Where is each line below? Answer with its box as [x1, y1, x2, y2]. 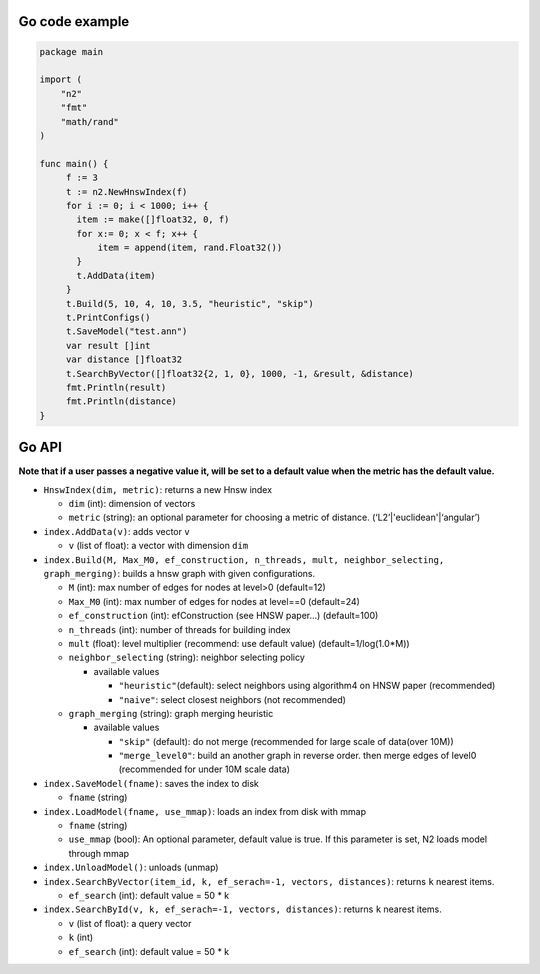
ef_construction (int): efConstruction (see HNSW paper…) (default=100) [68, 610, 379, 622]
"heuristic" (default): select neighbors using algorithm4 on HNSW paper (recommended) [118, 680, 496, 692]
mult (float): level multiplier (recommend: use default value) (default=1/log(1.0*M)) [68, 637, 410, 649]
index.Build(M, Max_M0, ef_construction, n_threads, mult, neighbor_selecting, [43, 554, 445, 565]
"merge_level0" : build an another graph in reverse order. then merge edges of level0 [118, 750, 477, 762]
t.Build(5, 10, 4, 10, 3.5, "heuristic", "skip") [65, 298, 314, 309]
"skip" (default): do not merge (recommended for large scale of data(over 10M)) [118, 735, 454, 747]
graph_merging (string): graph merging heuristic [68, 707, 274, 719]
